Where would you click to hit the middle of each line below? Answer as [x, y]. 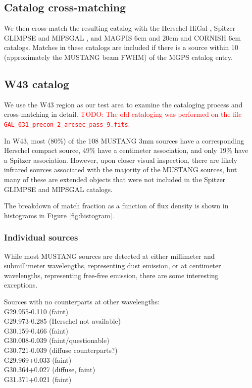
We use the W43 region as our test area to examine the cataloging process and [123, 104]
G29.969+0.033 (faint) [38, 360]
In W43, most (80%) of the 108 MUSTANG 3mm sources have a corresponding [124, 140]
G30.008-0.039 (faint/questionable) [57, 340]
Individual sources [41, 237]
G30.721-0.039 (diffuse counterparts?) [61, 350]
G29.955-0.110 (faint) [36, 311]
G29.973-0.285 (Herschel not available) [62, 321]
